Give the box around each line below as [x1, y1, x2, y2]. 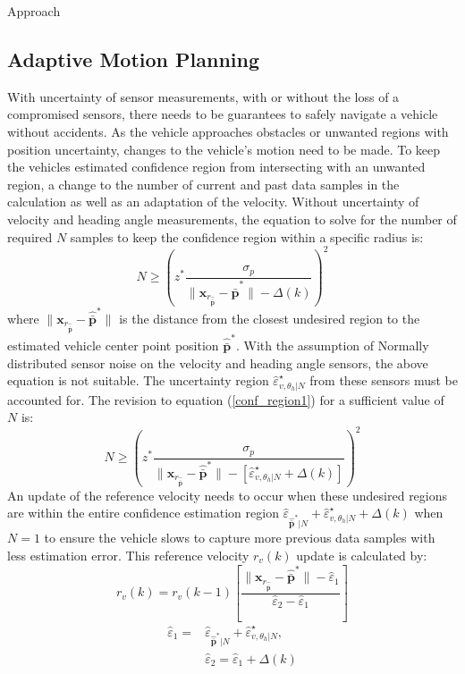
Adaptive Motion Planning [7, 45, 260, 72]
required [7, 227, 53, 246]
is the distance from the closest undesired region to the [119, 308, 420, 327]
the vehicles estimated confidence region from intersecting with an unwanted [7, 157, 426, 176]
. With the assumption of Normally [235, 336, 429, 355]
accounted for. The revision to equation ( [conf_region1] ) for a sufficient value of [7, 390, 444, 409]
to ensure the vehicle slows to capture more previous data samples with [44, 528, 435, 547]
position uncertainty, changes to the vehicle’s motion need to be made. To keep [7, 139, 441, 158]
